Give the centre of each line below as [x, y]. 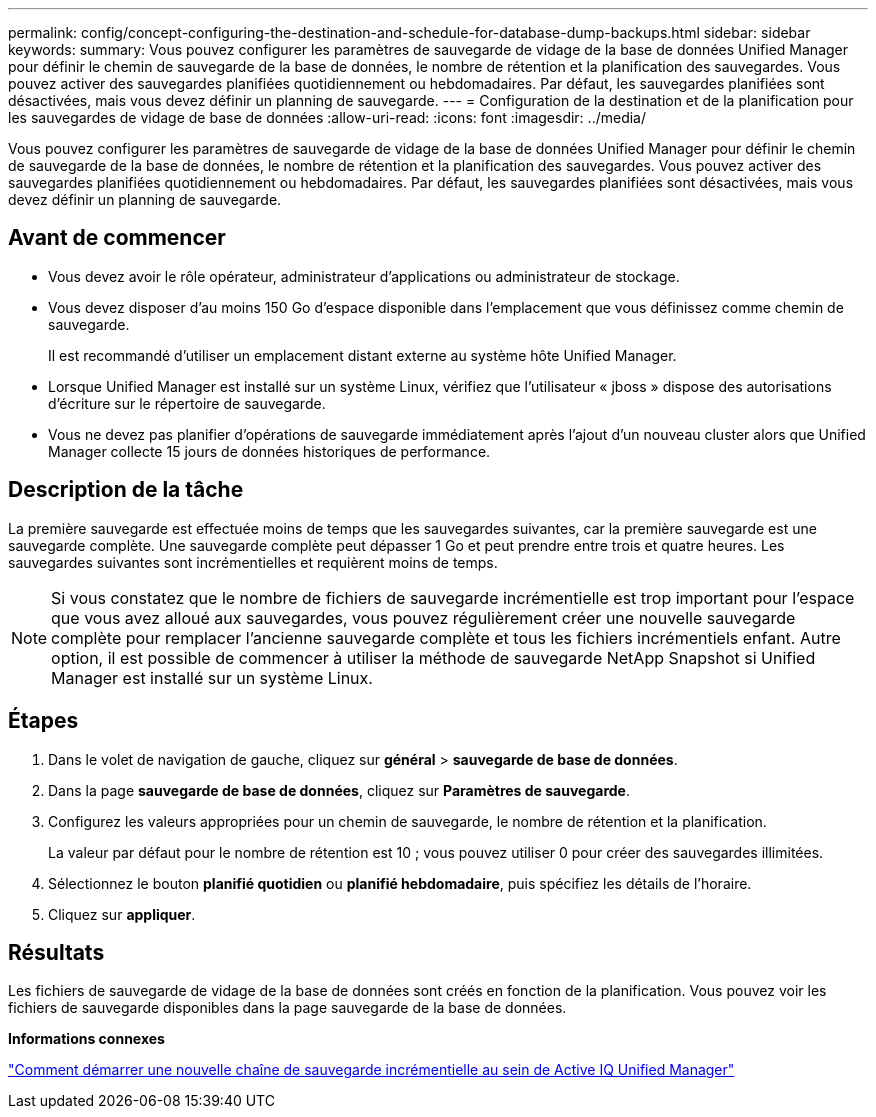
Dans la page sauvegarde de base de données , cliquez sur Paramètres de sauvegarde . [339, 790]
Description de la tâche [126, 490]
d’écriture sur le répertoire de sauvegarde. [187, 403]
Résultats [56, 952]
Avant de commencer [117, 238]
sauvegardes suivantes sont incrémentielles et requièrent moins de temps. [253, 562]
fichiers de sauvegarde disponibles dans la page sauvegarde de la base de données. [287, 1008]
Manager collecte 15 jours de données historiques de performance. [269, 451]
